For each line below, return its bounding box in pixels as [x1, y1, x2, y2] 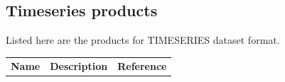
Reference [117, 58, 167, 73]
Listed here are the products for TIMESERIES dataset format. [6, 33, 280, 47]
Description [50, 58, 108, 73]
